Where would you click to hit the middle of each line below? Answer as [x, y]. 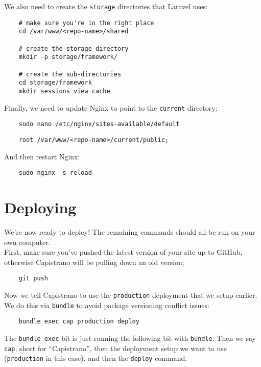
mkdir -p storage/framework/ [68, 57]
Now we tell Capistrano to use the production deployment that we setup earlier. [131, 294]
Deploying [40, 207]
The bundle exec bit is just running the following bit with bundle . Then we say [130, 338]
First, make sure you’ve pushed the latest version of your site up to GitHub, [123, 252]
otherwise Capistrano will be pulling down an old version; [94, 262]
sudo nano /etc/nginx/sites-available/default [99, 124]
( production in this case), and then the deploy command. [96, 358]
